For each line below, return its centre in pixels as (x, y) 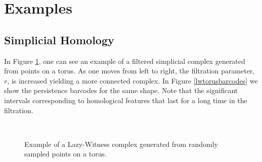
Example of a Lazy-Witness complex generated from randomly (121, 144)
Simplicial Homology (59, 39)
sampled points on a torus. (65, 154)
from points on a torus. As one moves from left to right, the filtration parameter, (129, 71)
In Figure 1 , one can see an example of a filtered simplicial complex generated (125, 61)
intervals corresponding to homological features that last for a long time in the (126, 100)
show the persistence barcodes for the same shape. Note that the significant (121, 90)
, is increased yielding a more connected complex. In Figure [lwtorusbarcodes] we (133, 80)
